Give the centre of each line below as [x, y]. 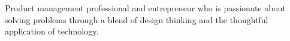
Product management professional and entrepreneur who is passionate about [145, 8]
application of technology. [52, 31]
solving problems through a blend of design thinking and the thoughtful [137, 19]
